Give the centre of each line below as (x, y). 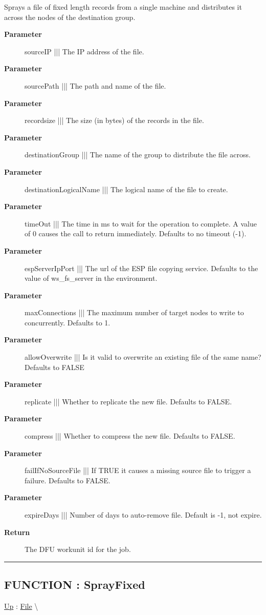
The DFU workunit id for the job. (78, 549)
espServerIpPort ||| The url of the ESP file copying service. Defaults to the (141, 268)
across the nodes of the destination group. (70, 17)
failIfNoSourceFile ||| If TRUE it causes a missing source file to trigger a (138, 470)
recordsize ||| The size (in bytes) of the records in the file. (114, 120)
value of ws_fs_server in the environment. (91, 278)
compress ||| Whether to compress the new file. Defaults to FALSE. (130, 436)
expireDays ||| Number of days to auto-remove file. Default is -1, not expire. (143, 515)
